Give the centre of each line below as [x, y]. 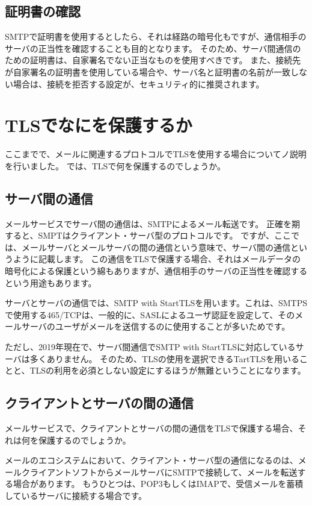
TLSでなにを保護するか [99, 125]
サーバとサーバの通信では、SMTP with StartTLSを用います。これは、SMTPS [156, 303]
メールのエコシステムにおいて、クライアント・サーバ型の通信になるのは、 [151, 460]
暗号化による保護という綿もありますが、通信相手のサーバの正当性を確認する [156, 271]
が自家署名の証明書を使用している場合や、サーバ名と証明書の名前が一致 [148, 71]
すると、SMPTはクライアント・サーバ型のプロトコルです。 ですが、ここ [148, 235]
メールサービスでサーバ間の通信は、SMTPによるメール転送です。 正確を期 [152, 223]
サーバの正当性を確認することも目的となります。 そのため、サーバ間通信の [153, 48]
